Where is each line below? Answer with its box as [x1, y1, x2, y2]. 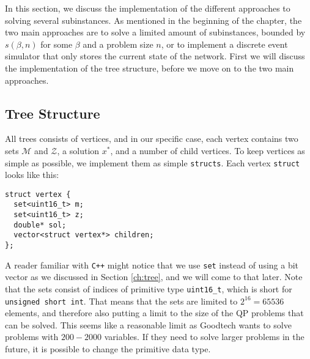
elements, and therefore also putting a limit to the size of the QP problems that [5, 306, 304, 319]
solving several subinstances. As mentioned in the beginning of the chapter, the [5, 13, 302, 26]
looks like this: [5, 168, 59, 181]
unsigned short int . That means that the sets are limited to [5, 294, 238, 307]
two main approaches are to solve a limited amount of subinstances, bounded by [5, 26, 306, 39]
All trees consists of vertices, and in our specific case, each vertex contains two [5, 132, 298, 145]
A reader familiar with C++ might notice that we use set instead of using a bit [5, 258, 299, 271]
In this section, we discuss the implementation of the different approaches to [5, 2, 290, 14]
